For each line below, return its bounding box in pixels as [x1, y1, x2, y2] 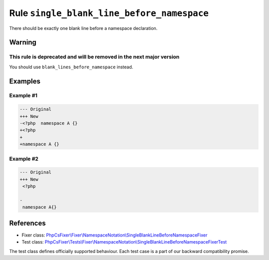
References [9, 219, 46, 227]
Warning [9, 38, 37, 47]
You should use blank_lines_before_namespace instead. [9, 64, 134, 70]
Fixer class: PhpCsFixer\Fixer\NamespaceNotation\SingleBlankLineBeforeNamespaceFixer [21, 232, 208, 238]
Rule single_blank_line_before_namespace [9, 7, 209, 18]
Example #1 [9, 92, 37, 99]
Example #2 [9, 155, 39, 162]
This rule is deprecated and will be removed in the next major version [9, 53, 180, 60]
